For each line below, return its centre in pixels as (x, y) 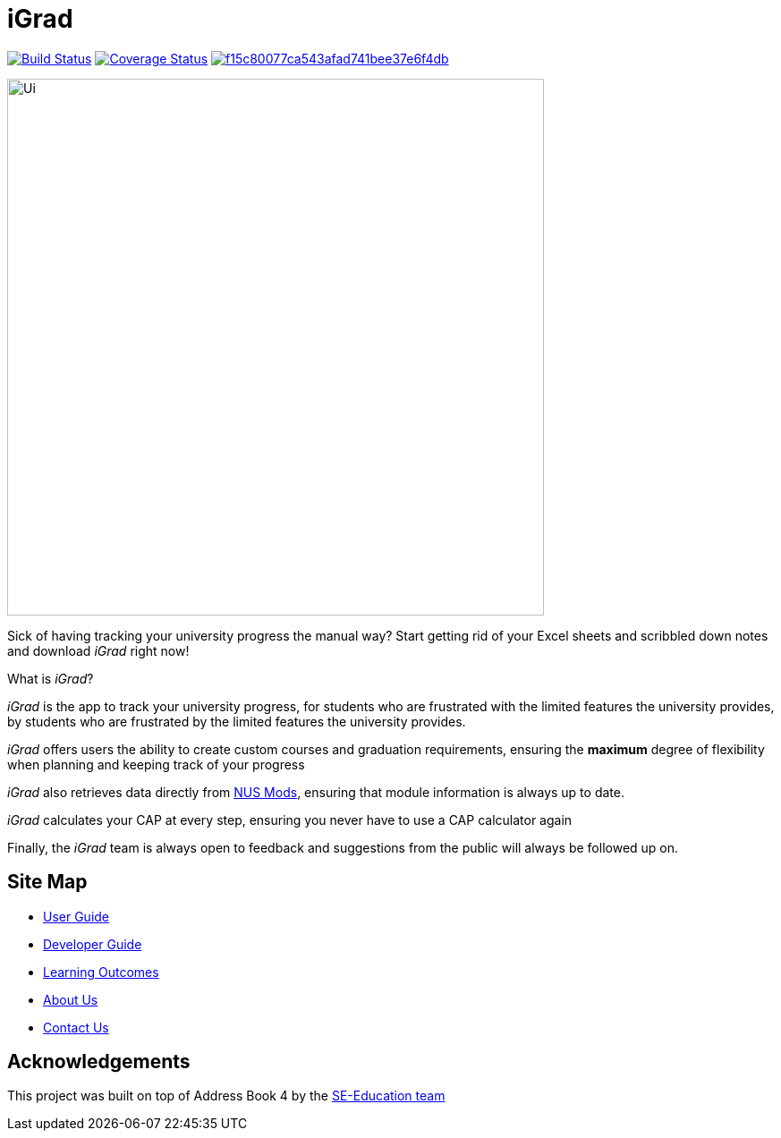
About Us (71, 999)
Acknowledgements (99, 1062)
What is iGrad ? (51, 678)
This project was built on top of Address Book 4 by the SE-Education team (226, 1096)
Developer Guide (93, 944)
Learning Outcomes (101, 972)
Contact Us (76, 1027)
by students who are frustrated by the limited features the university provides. (237, 721)
